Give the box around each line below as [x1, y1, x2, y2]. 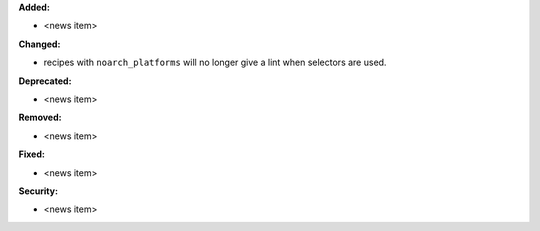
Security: [18, 185, 59, 197]
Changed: [18, 38, 61, 50]
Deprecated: [18, 75, 72, 87]
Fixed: [18, 148, 45, 160]
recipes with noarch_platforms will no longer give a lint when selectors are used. [43, 56, 387, 69]
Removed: [18, 111, 62, 124]
